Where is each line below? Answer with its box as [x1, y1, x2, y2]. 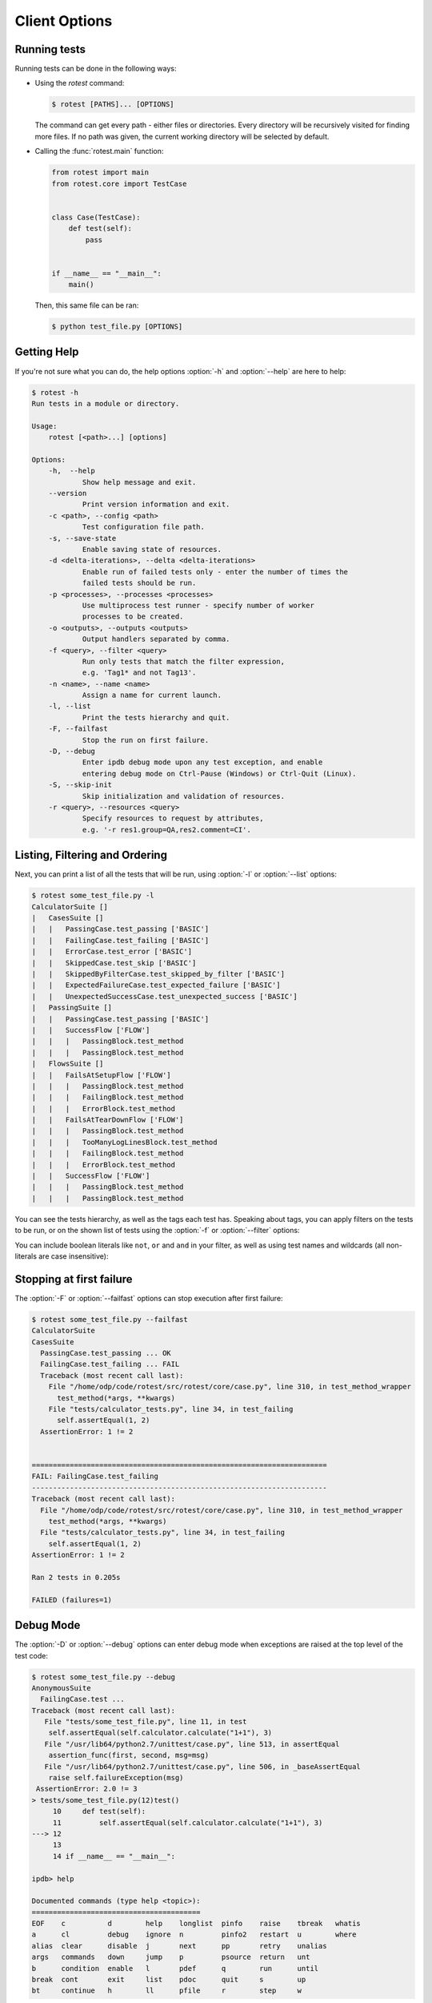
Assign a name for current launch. [82, 691, 222, 700]
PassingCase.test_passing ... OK [40, 1348, 171, 1358]
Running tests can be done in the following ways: [14, 64, 177, 74]
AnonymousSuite [31, 1683, 91, 1692]
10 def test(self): [52, 1807, 146, 1816]
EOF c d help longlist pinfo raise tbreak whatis [31, 1919, 362, 1928]
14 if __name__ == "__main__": [52, 1852, 176, 1860]
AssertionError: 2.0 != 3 [36, 1784, 138, 1794]
